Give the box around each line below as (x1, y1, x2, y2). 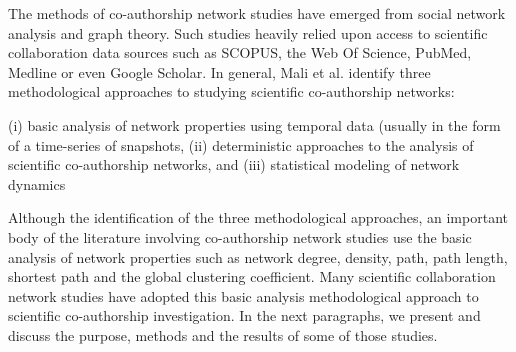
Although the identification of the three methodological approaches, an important (8, 207, 508, 228)
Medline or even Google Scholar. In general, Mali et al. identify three (8, 61, 431, 82)
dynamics (8, 173, 66, 194)
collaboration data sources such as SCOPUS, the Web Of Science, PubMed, (8, 42, 472, 63)
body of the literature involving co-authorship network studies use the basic (8, 226, 472, 247)
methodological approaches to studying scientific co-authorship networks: (8, 81, 455, 102)
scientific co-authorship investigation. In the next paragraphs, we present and (8, 305, 481, 326)
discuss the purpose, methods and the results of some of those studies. (8, 324, 438, 345)
